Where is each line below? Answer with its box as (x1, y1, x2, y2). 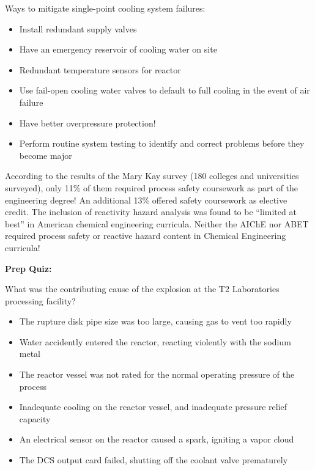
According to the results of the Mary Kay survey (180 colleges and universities (5, 169, 299, 182)
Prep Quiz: (5, 262, 52, 274)
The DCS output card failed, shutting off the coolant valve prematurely (19, 453, 288, 466)
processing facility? (5, 294, 76, 307)
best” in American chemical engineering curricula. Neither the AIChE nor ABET (5, 217, 309, 230)
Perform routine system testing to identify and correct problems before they (19, 137, 305, 150)
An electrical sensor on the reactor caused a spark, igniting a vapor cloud (19, 433, 294, 446)
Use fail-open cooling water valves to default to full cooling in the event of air (19, 84, 310, 97)
